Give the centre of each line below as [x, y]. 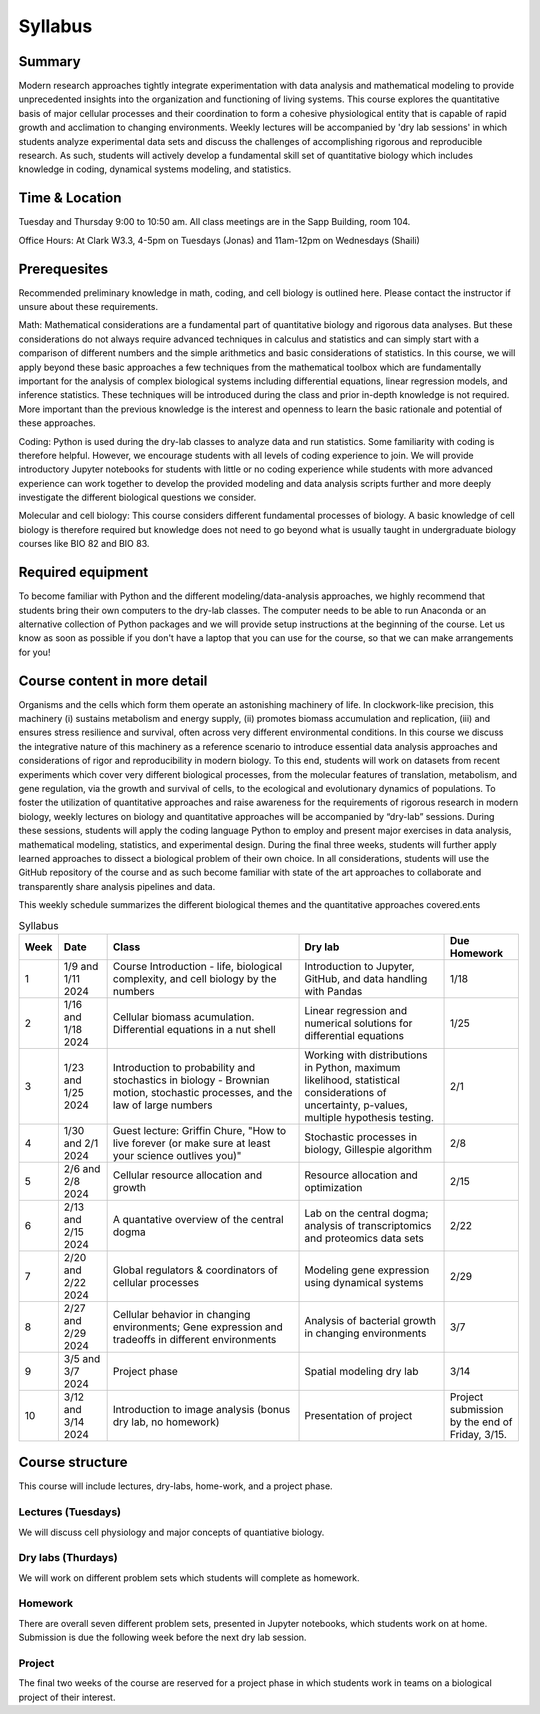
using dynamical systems [364, 1282]
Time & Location [70, 198]
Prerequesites [63, 268]
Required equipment [83, 572]
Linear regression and [356, 1010]
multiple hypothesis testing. [369, 1117]
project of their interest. [67, 1697]
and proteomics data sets [364, 1238]
